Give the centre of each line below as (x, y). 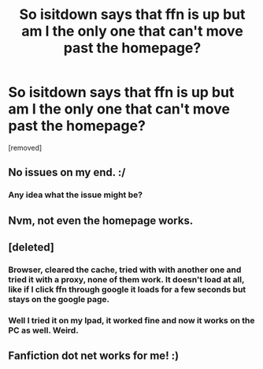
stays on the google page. (59, 299)
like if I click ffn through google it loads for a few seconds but (127, 289)
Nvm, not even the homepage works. (101, 220)
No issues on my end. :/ (67, 172)
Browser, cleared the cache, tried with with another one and (125, 270)
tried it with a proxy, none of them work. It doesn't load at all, (126, 279)
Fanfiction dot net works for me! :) (94, 356)
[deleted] (31, 247)
